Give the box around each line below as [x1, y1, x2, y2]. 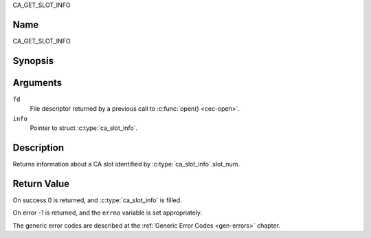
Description [12, 142, 65, 153]
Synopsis [12, 55, 54, 67]
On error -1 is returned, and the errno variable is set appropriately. [12, 208, 203, 217]
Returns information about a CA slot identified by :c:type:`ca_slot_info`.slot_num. [12, 160, 240, 168]
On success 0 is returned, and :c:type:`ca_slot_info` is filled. [12, 196, 182, 204]
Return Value [12, 177, 70, 189]
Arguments [12, 76, 63, 89]
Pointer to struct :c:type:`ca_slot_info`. [30, 124, 137, 132]
